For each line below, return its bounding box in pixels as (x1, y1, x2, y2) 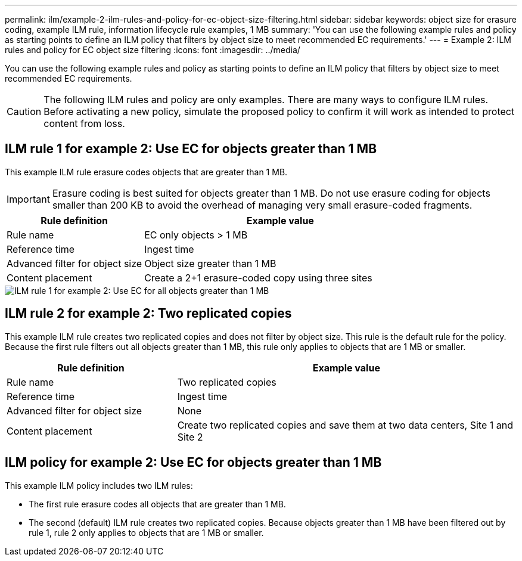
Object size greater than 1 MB (144, 257, 276, 269)
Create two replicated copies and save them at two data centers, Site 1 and (177, 419, 513, 431)
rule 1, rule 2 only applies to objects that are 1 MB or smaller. (29, 527, 264, 538)
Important (7, 193, 50, 205)
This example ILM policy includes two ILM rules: (5, 480, 193, 491)
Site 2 (177, 430, 203, 443)
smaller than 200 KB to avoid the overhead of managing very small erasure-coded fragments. (52, 199, 473, 211)
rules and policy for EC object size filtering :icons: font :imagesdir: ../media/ (5, 45, 300, 55)
